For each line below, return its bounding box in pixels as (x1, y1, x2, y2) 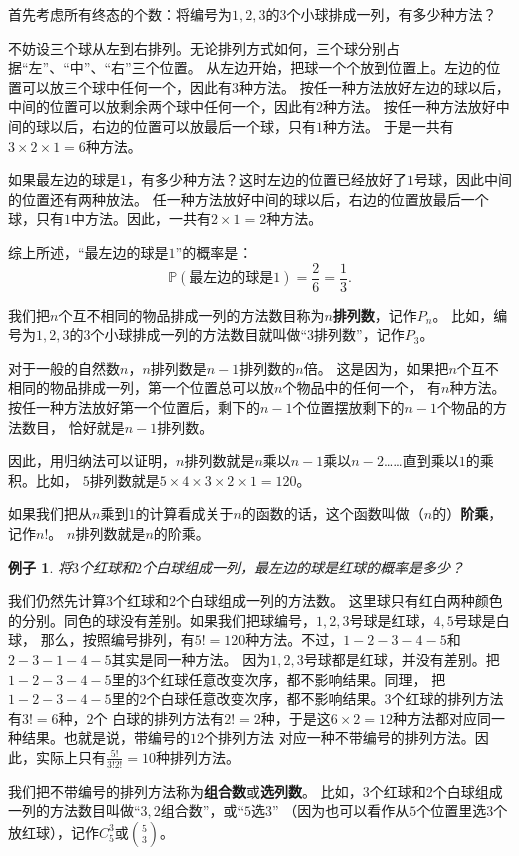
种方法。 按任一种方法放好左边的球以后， (239, 76, 510, 97)
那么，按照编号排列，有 (40, 629, 195, 650)
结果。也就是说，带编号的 (21, 727, 190, 748)
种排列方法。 (155, 746, 240, 767)
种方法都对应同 (393, 707, 492, 728)
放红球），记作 (8, 821, 99, 842)
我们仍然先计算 (8, 590, 106, 611)
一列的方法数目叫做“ (8, 800, 141, 821)
